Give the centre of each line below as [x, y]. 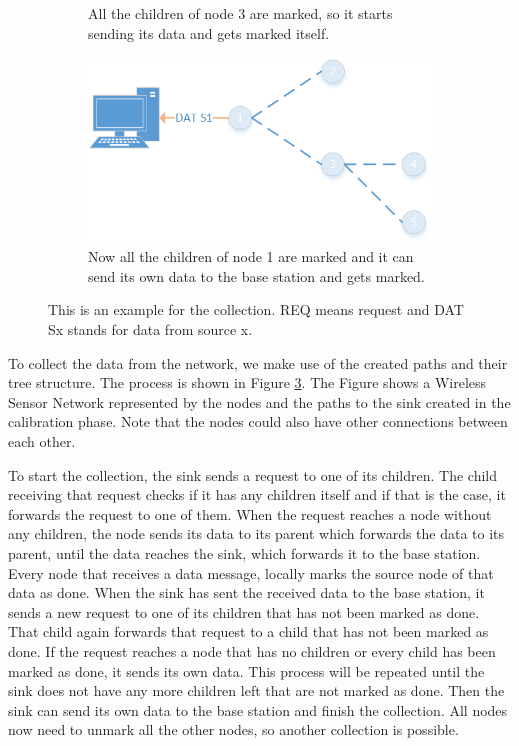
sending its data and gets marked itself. [209, 32]
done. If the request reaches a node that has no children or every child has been [252, 650]
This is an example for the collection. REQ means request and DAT [256, 309]
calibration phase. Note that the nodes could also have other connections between [258, 421]
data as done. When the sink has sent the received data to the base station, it [246, 592]
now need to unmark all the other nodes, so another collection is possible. [233, 729]
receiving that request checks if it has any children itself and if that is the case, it [257, 494]
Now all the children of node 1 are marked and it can [251, 256]
